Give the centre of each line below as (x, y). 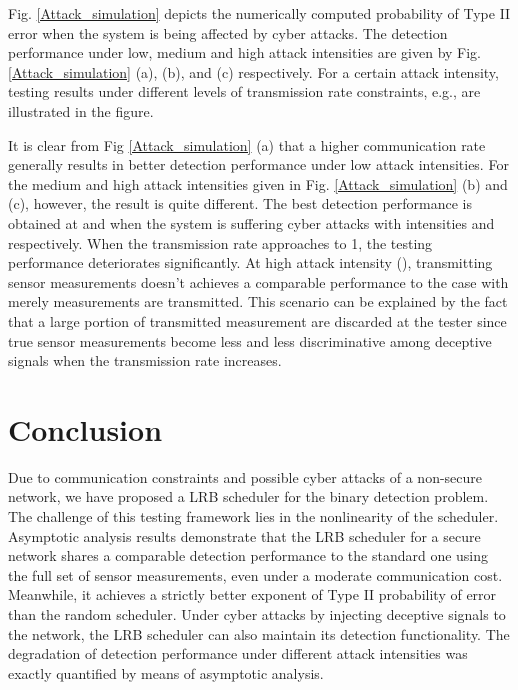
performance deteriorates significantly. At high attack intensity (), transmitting (250, 262)
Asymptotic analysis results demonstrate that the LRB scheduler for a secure (244, 535)
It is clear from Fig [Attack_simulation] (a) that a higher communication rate (247, 144)
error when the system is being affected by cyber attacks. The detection (228, 32)
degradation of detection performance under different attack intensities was (238, 653)
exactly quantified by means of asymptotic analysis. (166, 672)
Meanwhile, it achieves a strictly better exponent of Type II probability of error (252, 594)
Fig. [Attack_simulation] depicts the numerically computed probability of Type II (259, 13)
